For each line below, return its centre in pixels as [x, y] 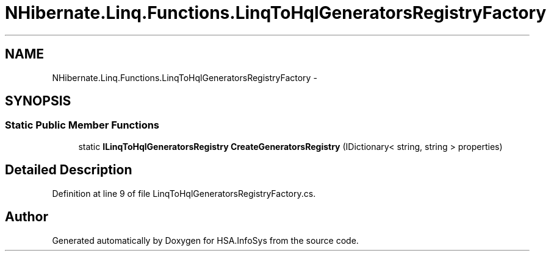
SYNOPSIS [38, 101]
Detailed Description [69, 170]
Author [27, 217]
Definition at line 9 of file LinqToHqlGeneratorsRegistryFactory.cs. [184, 193]
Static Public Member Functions [82, 125]
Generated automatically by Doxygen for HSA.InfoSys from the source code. [205, 240]
